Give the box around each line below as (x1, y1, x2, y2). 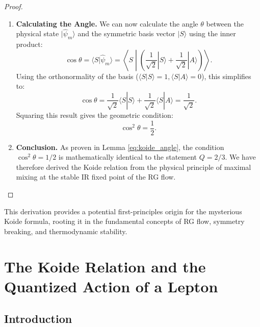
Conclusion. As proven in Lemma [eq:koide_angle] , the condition (16, 141, 224, 152)
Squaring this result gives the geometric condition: (16, 109, 173, 120)
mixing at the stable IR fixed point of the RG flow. (16, 171, 176, 182)
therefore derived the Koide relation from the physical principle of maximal (16, 161, 251, 172)
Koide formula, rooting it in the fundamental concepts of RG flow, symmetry (4, 216, 245, 227)
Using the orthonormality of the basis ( (16, 70, 139, 81)
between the (206, 18, 244, 29)
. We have (225, 152, 256, 162)
